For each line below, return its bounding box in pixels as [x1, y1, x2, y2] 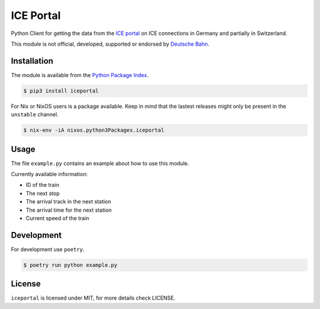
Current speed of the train [25, 215, 89, 222]
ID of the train [25, 181, 59, 189]
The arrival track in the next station [25, 198, 111, 205]
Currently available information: [11, 171, 88, 178]
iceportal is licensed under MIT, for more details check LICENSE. [11, 294, 176, 302]
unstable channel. [11, 111, 59, 118]
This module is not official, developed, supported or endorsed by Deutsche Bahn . [11, 40, 210, 47]
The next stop [25, 190, 60, 197]
